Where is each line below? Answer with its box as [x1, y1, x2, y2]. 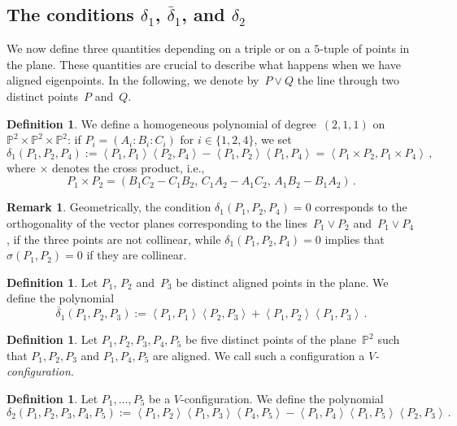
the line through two [297, 72, 399, 89]
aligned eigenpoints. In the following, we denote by [7, 72, 259, 89]
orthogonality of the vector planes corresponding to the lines [7, 214, 307, 231]
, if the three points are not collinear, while [7, 230, 221, 247]
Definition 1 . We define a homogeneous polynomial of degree [7, 115, 316, 132]
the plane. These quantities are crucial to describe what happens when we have [7, 55, 401, 72]
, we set [254, 131, 292, 148]
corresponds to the [315, 198, 407, 215]
